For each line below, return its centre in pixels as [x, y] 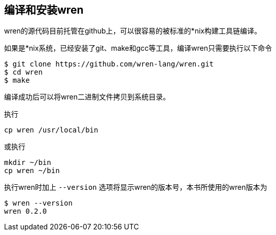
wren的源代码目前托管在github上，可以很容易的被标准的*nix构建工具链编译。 [133, 31]
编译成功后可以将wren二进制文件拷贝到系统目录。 [87, 97]
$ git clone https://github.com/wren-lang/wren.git [109, 64]
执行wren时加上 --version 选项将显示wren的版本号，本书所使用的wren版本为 [136, 187]
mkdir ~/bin [28, 163]
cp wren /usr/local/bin [51, 130]
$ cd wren [23, 72]
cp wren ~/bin [32, 171]
